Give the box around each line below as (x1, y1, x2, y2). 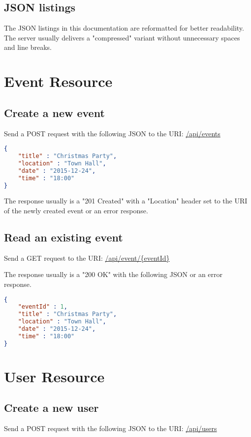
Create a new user (4, 400, 99, 415)
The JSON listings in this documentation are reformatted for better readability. (4, 23, 244, 33)
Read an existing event (4, 229, 123, 244)
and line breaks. (4, 42, 52, 52)
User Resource (4, 366, 105, 386)
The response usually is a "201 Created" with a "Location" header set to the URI (4, 196, 248, 206)
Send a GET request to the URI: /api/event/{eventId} (4, 252, 170, 263)
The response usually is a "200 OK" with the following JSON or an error (4, 269, 223, 279)
